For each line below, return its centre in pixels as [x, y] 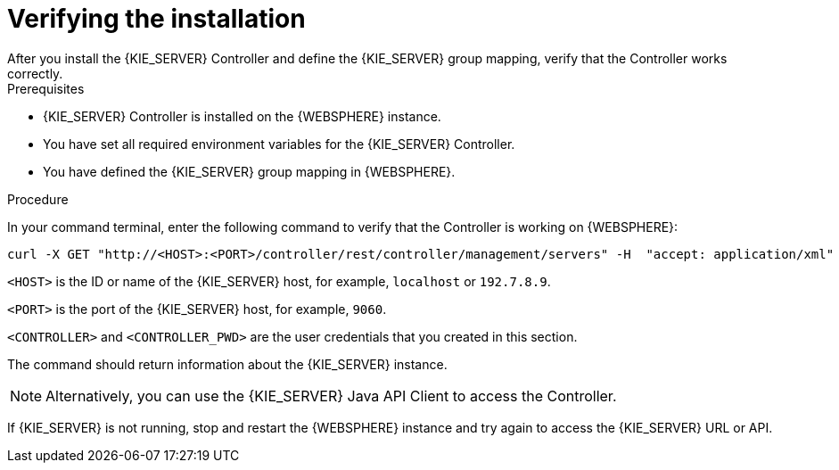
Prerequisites [46, 88]
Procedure [38, 199]
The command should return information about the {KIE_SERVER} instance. [227, 364]
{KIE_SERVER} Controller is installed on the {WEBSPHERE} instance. [242, 116]
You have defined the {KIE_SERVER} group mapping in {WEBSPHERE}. [249, 171]
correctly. [35, 73]
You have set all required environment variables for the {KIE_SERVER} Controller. [279, 144]
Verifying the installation [156, 19]
